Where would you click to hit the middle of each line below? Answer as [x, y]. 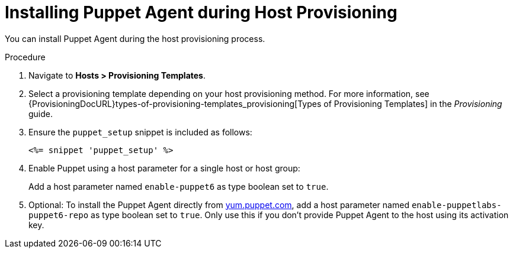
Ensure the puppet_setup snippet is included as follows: [140, 132]
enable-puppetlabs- [456, 205]
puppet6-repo [59, 215]
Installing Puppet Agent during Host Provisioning [201, 12]
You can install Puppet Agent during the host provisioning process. [135, 38]
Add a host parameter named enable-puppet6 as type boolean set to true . [179, 186]
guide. [41, 113]
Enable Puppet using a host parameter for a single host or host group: [164, 168]
